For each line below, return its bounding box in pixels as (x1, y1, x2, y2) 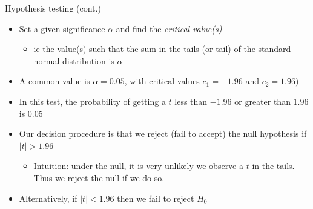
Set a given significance (19, 22, 105, 35)
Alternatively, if (19, 191, 77, 204)
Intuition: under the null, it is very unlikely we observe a (33, 159, 243, 172)
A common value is (19, 75, 90, 87)
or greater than (234, 95, 291, 107)
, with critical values (124, 75, 200, 87)
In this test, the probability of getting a (19, 95, 166, 107)
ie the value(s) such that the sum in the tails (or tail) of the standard (33, 42, 291, 55)
